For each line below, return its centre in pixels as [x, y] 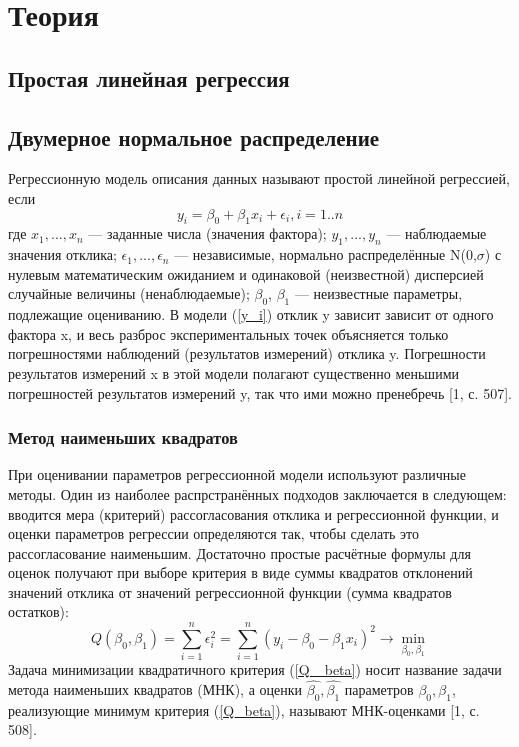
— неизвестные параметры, [378, 293]
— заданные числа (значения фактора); [207, 233]
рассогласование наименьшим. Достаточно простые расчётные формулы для [239, 552]
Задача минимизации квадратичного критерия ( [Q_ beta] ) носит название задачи [255, 669]
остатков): [38, 611]
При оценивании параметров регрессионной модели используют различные [237, 474]
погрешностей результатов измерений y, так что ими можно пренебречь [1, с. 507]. [260, 392]
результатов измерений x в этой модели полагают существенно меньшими [233, 372]
